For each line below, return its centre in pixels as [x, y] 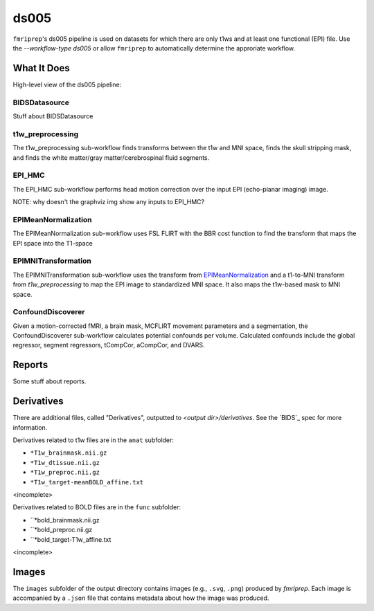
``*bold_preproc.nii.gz [61, 530]
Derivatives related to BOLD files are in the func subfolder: [97, 507]
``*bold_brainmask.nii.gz [65, 520]
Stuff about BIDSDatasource [53, 116]
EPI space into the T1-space [53, 243]
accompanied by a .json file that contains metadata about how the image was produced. [141, 598]
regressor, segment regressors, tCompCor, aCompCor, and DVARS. [109, 345]
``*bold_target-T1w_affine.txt [71, 539]
